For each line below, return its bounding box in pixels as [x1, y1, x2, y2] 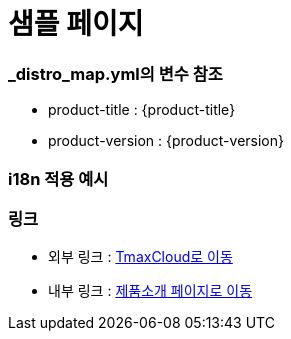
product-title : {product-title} [48, 101, 236, 119]
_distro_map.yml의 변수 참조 [8, 63, 223, 84]
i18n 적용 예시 [8, 168, 109, 189]
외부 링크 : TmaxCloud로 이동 [48, 248, 233, 266]
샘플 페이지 [8, 7, 144, 41]
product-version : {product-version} [48, 132, 284, 150]
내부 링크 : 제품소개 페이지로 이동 [48, 282, 253, 300]
